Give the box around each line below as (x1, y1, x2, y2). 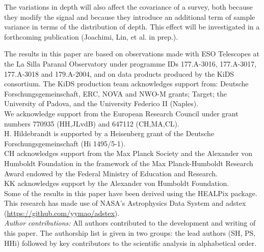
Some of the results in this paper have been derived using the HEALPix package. (4, 187, 257, 198)
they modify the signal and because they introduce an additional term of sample (4, 11, 255, 22)
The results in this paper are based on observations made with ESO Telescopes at (4, 48, 260, 59)
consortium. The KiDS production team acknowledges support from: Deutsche (4, 78, 249, 89)
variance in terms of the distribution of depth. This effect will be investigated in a (4, 21, 260, 32)
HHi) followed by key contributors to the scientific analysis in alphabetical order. (4, 237, 257, 248)
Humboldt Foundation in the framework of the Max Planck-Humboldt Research (4, 157, 253, 168)
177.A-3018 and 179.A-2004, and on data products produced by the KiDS (4, 68, 234, 79)
